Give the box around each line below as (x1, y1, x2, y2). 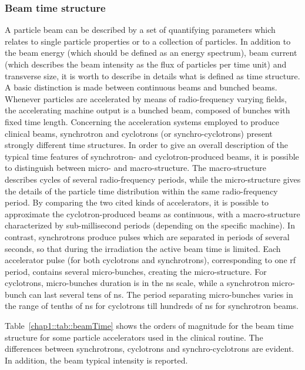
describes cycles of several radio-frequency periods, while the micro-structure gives (5, 173, 301, 185)
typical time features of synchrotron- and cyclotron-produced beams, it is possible (5, 150, 299, 162)
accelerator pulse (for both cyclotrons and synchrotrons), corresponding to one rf (5, 254, 296, 266)
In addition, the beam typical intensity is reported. (5, 354, 188, 366)
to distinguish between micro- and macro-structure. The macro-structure (5, 162, 267, 174)
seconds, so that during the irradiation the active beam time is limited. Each (5, 242, 281, 254)
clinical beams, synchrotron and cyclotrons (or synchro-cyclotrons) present (5, 127, 273, 139)
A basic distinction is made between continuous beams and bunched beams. (5, 81, 277, 93)
